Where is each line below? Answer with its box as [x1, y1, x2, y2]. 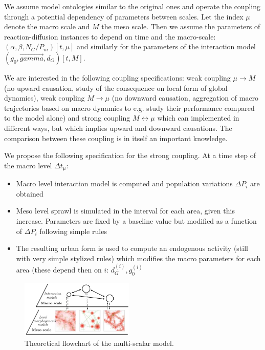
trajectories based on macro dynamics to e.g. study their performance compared [4, 102, 255, 113]
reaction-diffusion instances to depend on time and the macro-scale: [4, 31, 216, 42]
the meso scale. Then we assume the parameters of [101, 21, 260, 32]
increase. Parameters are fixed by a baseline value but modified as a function [16, 215, 257, 226]
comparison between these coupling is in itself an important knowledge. [4, 132, 228, 143]
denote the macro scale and [4, 21, 90, 32]
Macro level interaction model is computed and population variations [16, 178, 233, 189]
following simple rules [39, 225, 107, 236]
